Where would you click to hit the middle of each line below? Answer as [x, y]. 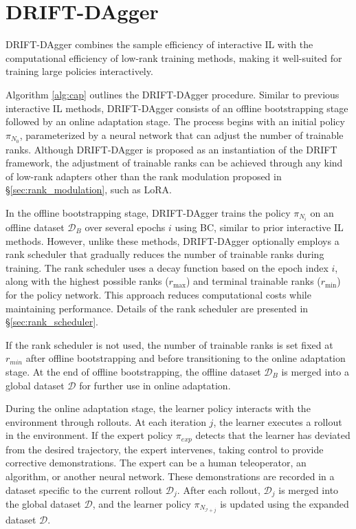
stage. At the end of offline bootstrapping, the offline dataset [133, 371]
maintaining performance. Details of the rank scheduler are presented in [157, 308]
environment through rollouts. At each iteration [106, 421]
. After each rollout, [219, 489]
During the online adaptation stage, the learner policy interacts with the [158, 408]
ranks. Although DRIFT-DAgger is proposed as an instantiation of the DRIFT [171, 149]
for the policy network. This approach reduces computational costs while [158, 294]
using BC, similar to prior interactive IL [259, 227]
